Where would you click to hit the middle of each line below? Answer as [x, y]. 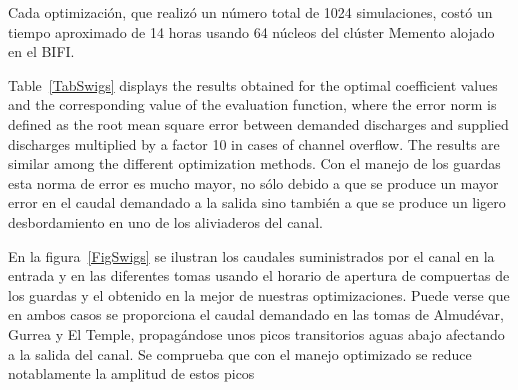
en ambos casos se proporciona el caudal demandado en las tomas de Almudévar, [256, 314]
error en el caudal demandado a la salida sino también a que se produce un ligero [257, 202]
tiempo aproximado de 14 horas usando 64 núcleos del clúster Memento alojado [251, 31]
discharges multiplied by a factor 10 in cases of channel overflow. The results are [254, 143]
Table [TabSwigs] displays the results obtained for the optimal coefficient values [253, 84]
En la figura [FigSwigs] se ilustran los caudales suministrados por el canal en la [251, 255]
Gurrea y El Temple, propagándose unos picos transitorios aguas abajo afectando [256, 333]
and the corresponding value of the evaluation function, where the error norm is [252, 104]
